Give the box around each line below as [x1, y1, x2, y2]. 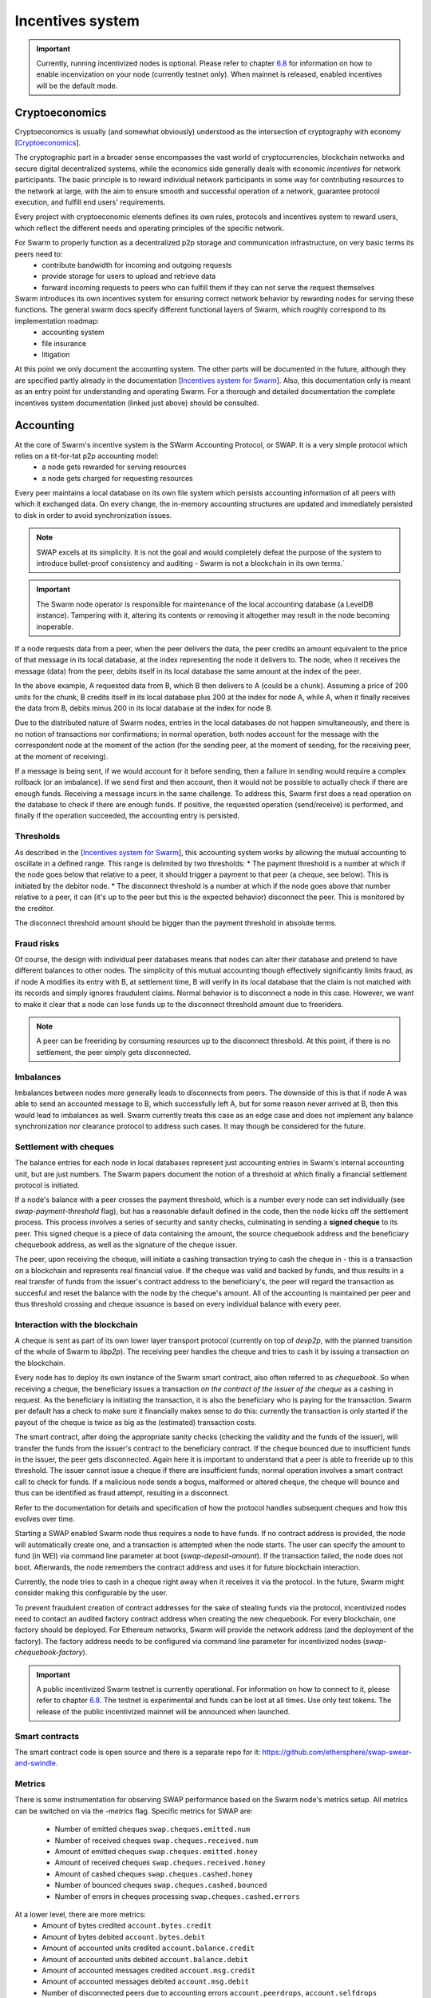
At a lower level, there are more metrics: [14, 1910, 147, 1919]
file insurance [42, 338, 87, 348]
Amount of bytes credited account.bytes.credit [42, 1920, 212, 1930]
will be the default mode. [36, 81, 118, 90]
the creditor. [14, 903, 55, 913]
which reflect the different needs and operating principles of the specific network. [14, 223, 285, 233]
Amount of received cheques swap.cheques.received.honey [54, 1858, 267, 1868]
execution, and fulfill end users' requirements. [14, 197, 166, 207]
